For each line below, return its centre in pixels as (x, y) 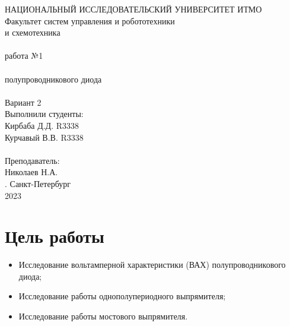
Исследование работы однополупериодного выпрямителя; (122, 296)
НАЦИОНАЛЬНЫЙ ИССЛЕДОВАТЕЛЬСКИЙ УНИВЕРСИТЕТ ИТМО (133, 9)
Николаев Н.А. (31, 172)
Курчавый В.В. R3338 (44, 137)
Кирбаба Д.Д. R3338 (42, 125)
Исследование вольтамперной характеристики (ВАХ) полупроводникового (152, 265)
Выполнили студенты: (44, 114)
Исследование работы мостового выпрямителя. (103, 316)
